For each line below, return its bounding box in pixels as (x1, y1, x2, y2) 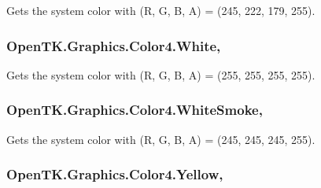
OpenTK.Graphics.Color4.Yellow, (6, 164, 223, 184)
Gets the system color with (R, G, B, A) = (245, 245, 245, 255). (6, 131, 315, 147)
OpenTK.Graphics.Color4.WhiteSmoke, (6, 100, 263, 120)
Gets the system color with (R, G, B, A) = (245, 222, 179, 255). (6, 2, 315, 18)
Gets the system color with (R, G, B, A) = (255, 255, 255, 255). (6, 66, 315, 83)
